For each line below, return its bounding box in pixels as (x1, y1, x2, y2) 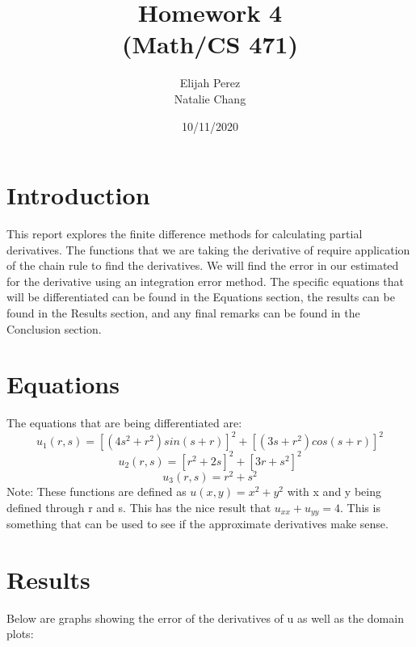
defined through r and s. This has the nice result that (6, 498, 271, 515)
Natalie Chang (174, 90, 246, 107)
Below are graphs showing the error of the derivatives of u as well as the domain (6, 609, 404, 626)
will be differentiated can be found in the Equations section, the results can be (6, 288, 395, 305)
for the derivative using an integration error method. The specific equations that (6, 272, 405, 289)
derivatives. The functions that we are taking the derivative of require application (6, 241, 410, 258)
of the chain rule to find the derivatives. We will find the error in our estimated (6, 257, 399, 274)
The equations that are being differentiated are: (6, 414, 242, 431)
